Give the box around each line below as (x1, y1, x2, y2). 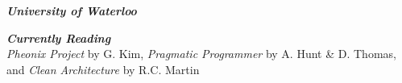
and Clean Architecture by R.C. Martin (6, 60, 200, 77)
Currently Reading (6, 29, 111, 46)
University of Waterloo (6, 2, 137, 19)
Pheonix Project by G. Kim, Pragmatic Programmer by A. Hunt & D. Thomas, (6, 45, 396, 62)
